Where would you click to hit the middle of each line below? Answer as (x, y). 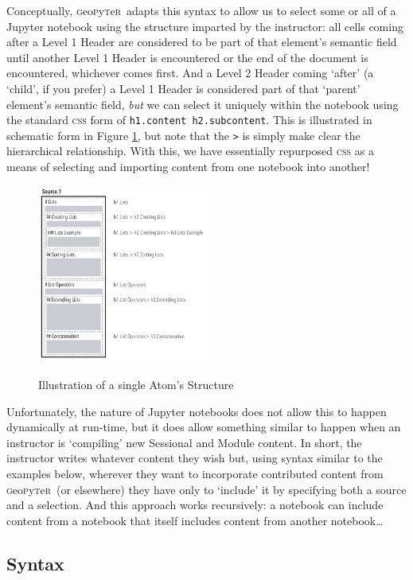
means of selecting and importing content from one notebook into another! (188, 167)
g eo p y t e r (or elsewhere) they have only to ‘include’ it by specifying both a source (206, 489)
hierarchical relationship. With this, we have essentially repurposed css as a (190, 151)
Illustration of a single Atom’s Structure (136, 385)
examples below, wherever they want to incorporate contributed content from (195, 474)
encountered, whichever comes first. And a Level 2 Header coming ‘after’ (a (190, 73)
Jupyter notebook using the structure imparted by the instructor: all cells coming (205, 26)
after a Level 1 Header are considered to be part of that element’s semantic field (202, 42)
